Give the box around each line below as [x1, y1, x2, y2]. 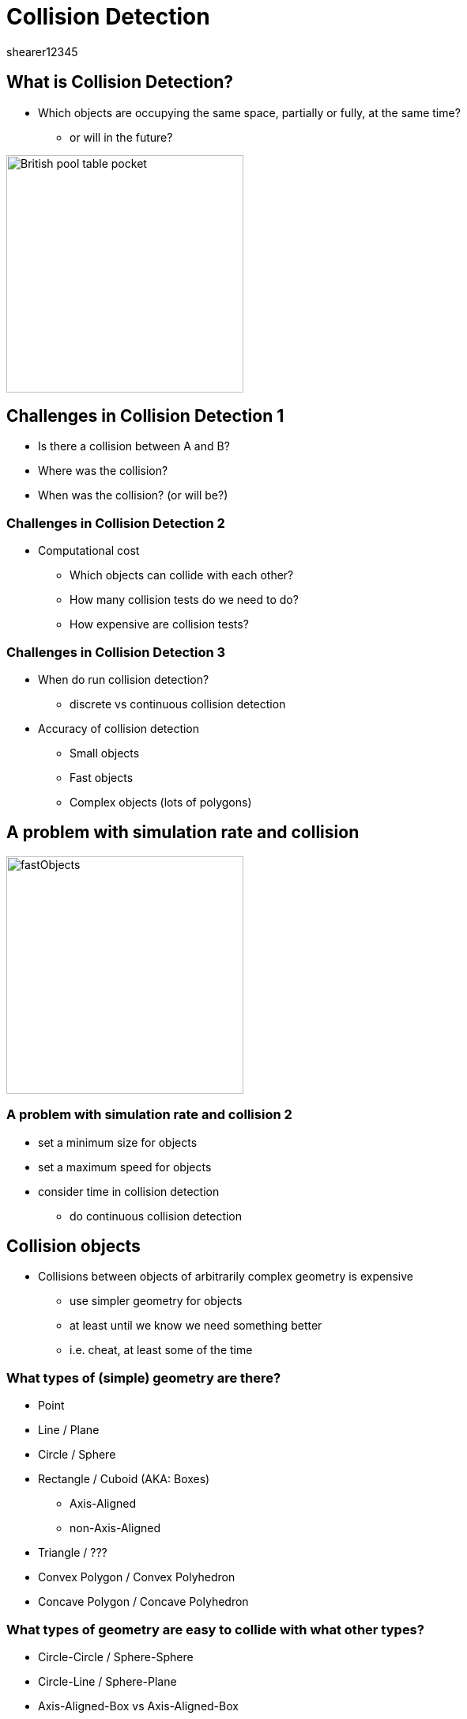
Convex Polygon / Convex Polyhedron [38, 1570, 235, 1584]
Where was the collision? [38, 464, 168, 478]
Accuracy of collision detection [38, 721, 200, 735]
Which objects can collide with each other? [70, 568, 294, 582]
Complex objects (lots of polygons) [70, 795, 252, 809]
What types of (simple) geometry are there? [6, 1369, 281, 1386]
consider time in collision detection [38, 1184, 220, 1198]
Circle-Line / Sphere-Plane [38, 1674, 177, 1688]
